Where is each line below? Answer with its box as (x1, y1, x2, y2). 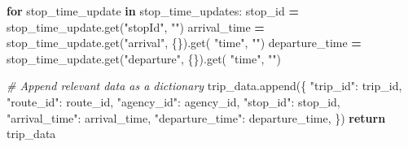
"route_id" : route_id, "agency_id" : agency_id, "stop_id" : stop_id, (7, 93, 340, 110)
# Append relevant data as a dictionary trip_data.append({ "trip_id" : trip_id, (7, 77, 402, 94)
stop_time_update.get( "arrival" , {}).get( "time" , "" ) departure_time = (7, 34, 362, 51)
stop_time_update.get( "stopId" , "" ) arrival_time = (7, 18, 265, 35)
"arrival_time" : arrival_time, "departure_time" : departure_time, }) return (7, 109, 386, 126)
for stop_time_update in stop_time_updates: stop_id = (7, 2, 299, 19)
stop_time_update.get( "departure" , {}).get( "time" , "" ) (7, 50, 281, 67)
